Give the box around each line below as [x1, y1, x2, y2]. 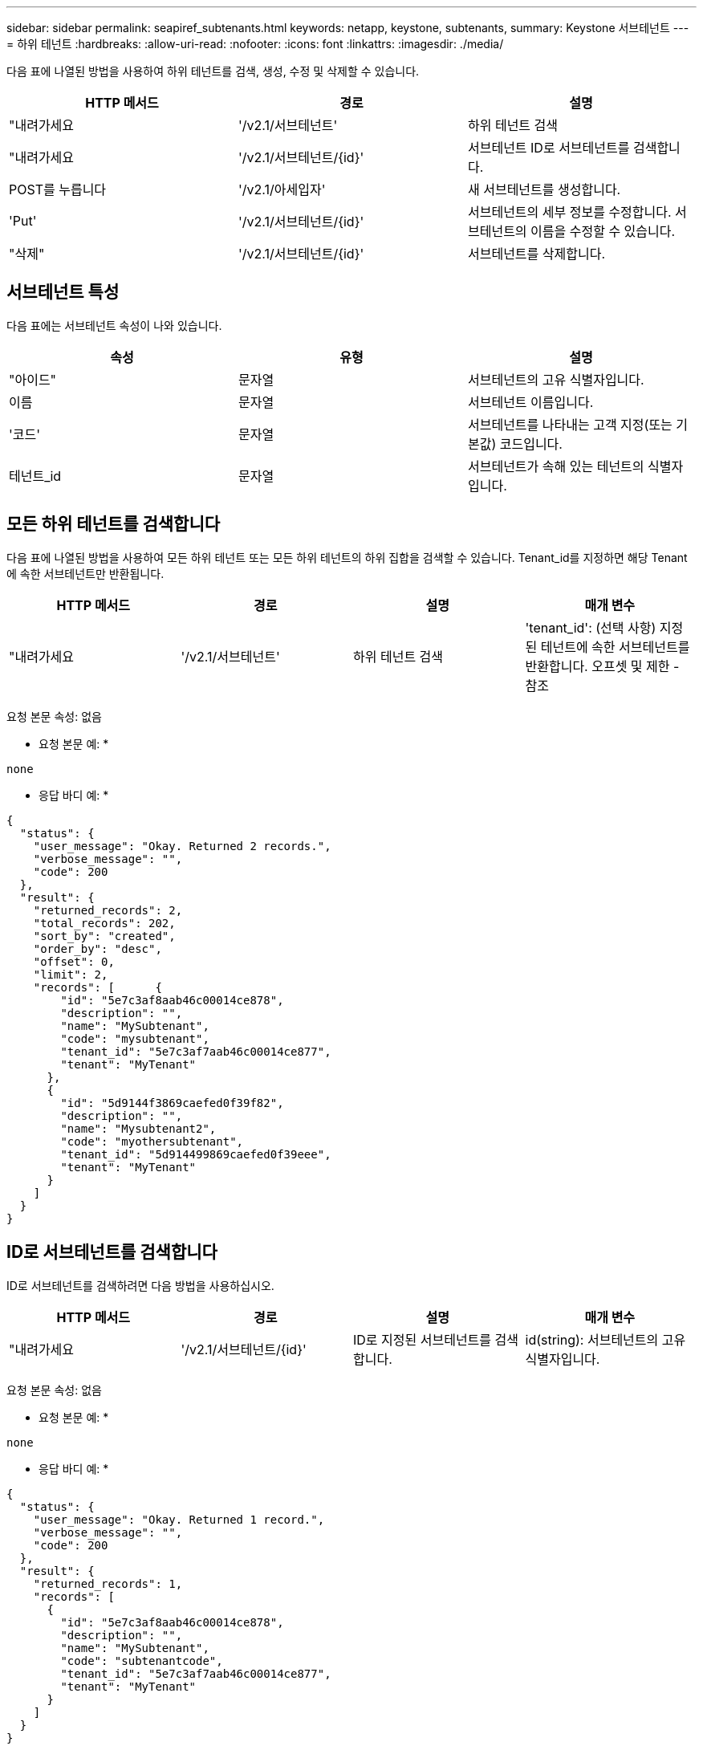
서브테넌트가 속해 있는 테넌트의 [467, 458, 644, 474]
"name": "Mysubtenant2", [60, 1121, 217, 1135]
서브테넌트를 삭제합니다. [467, 246, 605, 262]
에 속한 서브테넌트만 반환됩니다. [6, 566, 165, 580]
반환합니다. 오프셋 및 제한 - [525, 657, 680, 674]
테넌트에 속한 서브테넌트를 [540, 638, 690, 655]
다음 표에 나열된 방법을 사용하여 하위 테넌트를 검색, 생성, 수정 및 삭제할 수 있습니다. [6, 64, 420, 78]
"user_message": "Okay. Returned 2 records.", [33, 839, 331, 853]
